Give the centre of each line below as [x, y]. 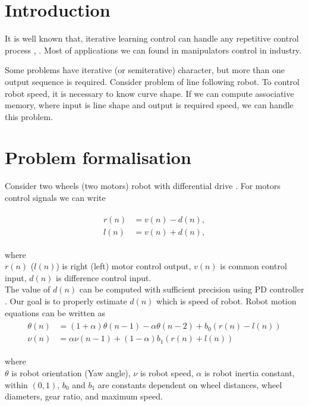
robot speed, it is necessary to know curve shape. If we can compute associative [149, 93]
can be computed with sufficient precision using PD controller [192, 289]
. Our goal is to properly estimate [66, 301]
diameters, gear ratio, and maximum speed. [84, 396]
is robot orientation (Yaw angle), [71, 372]
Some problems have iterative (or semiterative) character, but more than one [145, 70]
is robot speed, [167, 372]
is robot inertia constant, [249, 372]
